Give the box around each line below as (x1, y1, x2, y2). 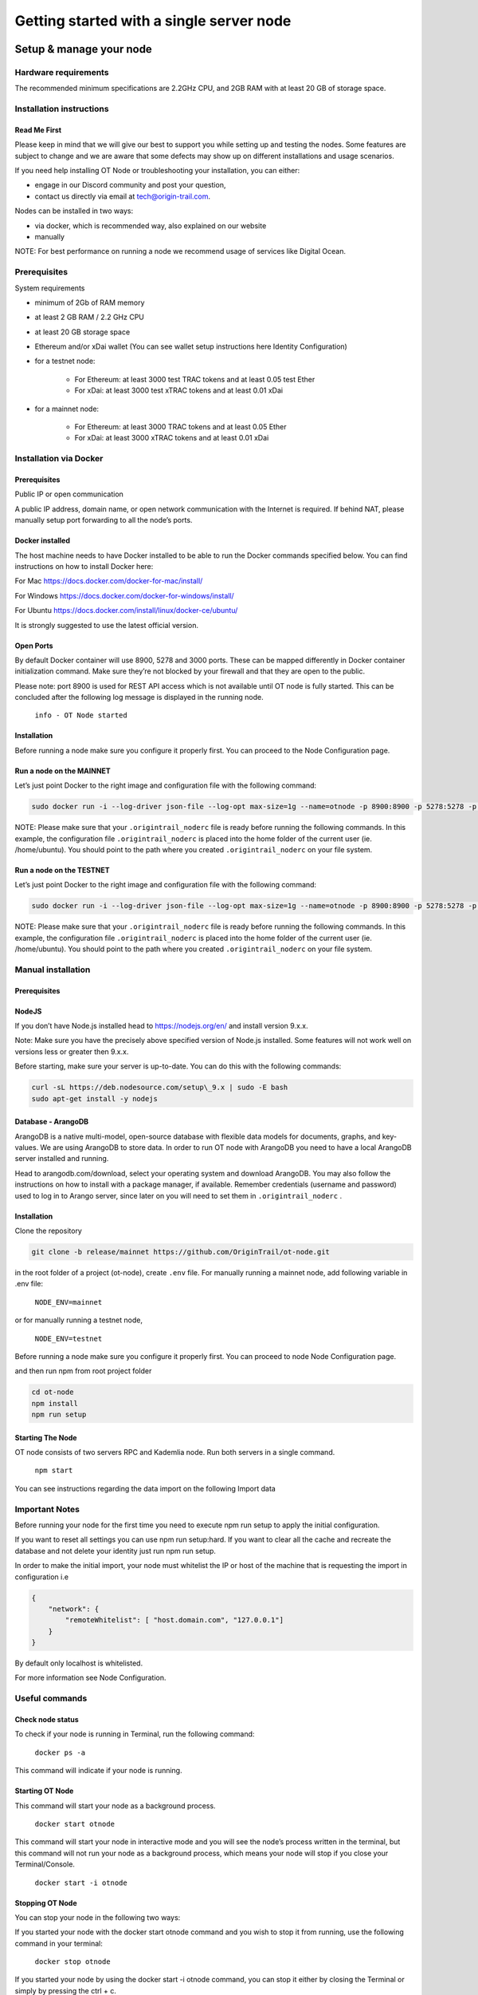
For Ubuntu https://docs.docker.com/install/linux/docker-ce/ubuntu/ (14, 606, 238, 615)
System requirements (14, 283, 85, 293)
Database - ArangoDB (14, 1117, 89, 1127)
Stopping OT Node (14, 1898, 77, 1907)
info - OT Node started (34, 711, 127, 720)
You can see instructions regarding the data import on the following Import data (14, 1483, 276, 1493)
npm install (31, 1399, 79, 1408)
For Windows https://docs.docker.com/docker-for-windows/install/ (14, 591, 234, 600)
